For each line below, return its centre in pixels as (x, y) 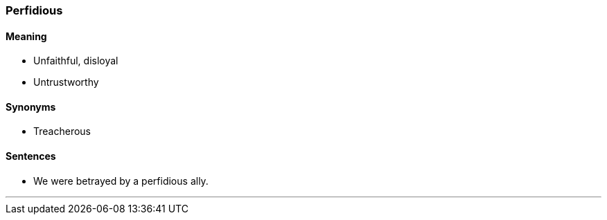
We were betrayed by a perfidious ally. (121, 181)
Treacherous (62, 131)
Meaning (26, 36)
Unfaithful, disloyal (76, 61)
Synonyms (31, 107)
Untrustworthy (66, 82)
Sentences (31, 156)
